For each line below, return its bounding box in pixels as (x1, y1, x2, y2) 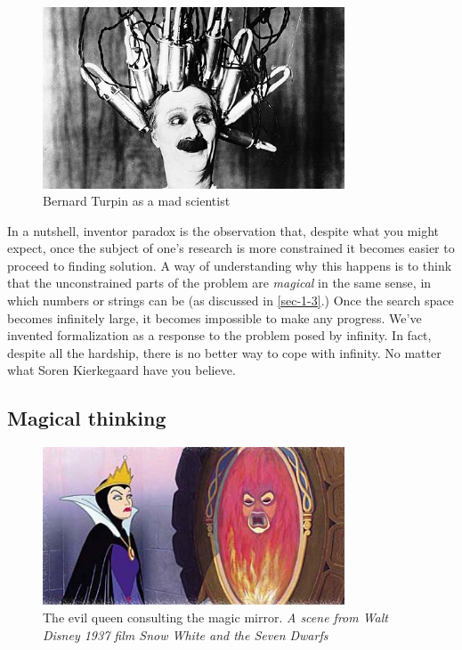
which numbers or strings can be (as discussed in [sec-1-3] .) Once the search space (7, 291, 454, 310)
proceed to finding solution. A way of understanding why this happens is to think (7, 256, 452, 274)
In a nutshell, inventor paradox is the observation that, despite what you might (7, 221, 440, 240)
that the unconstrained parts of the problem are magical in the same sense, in (7, 273, 432, 292)
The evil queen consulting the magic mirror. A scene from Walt (43, 607, 388, 626)
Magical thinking (7, 404, 166, 432)
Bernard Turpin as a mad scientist (43, 191, 231, 210)
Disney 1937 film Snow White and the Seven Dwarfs (43, 625, 328, 644)
